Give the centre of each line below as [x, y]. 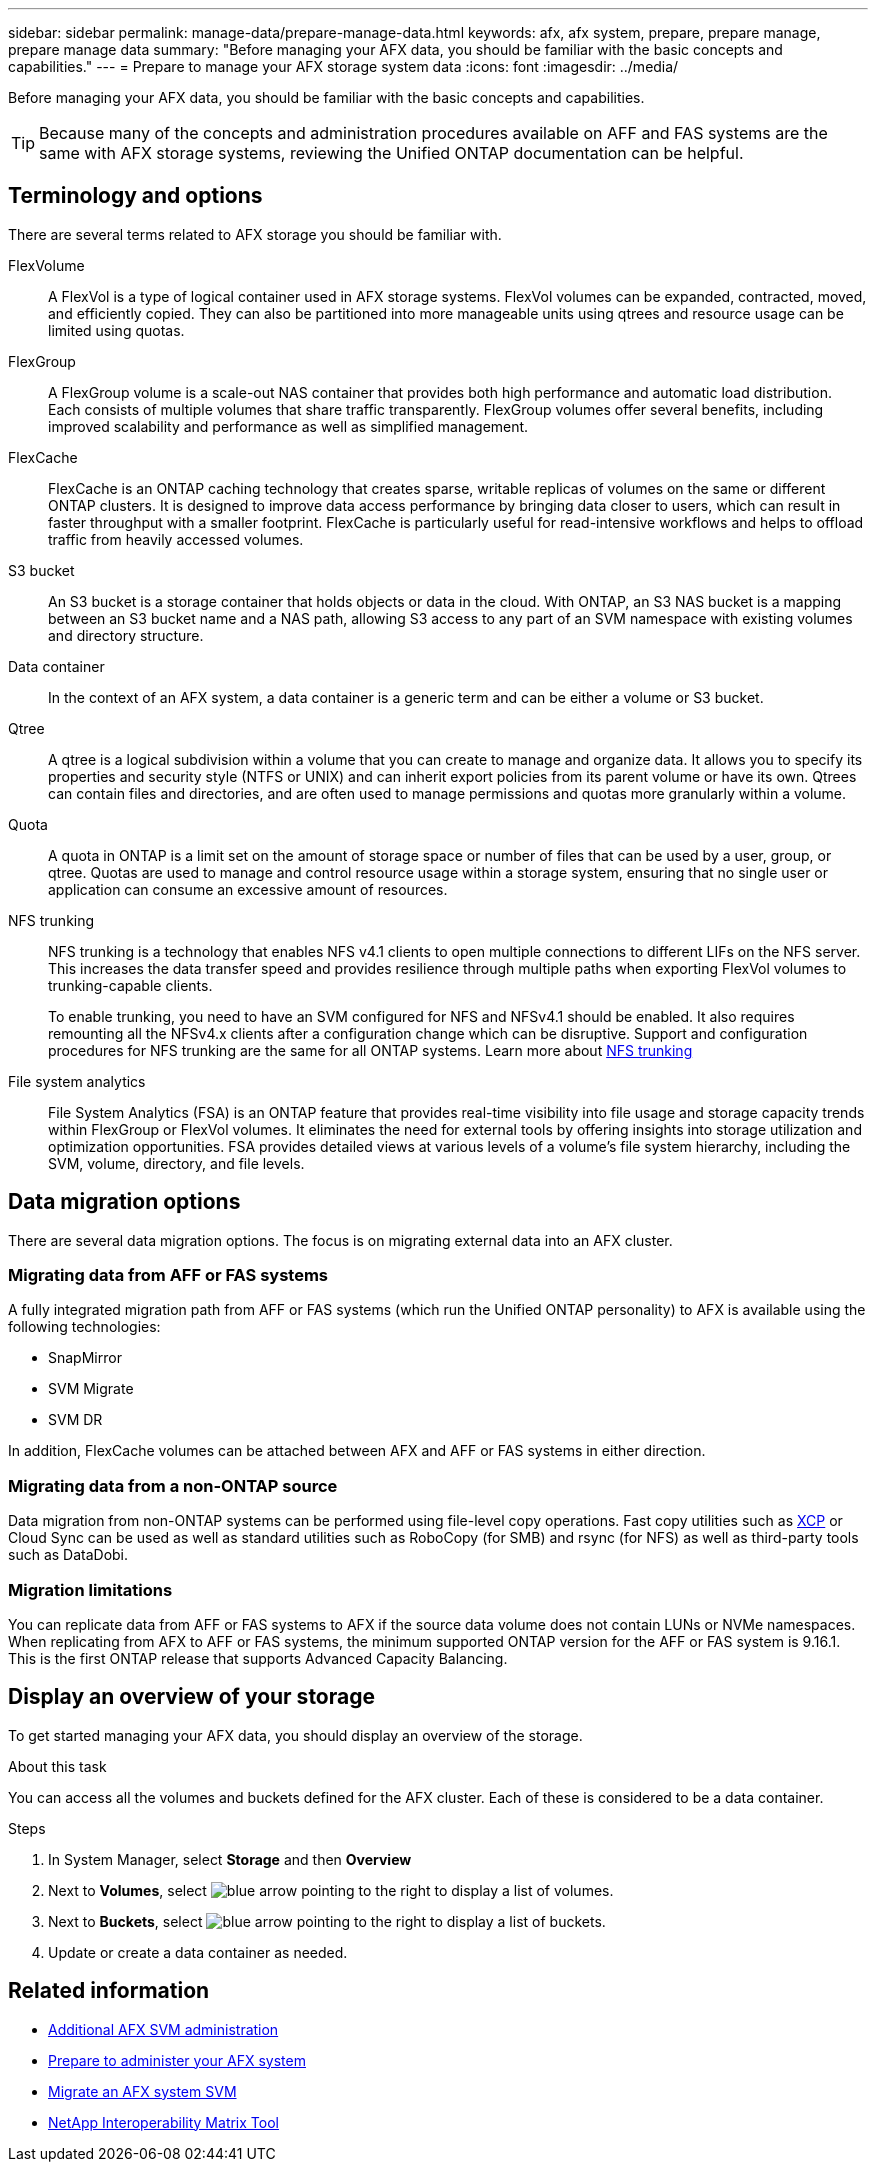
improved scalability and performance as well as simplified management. [288, 426]
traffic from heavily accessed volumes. [176, 539]
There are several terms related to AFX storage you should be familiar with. [255, 234]
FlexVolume [46, 265]
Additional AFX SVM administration [163, 2029]
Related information [109, 1991]
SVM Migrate [91, 1389]
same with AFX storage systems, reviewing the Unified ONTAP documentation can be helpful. [391, 153]
